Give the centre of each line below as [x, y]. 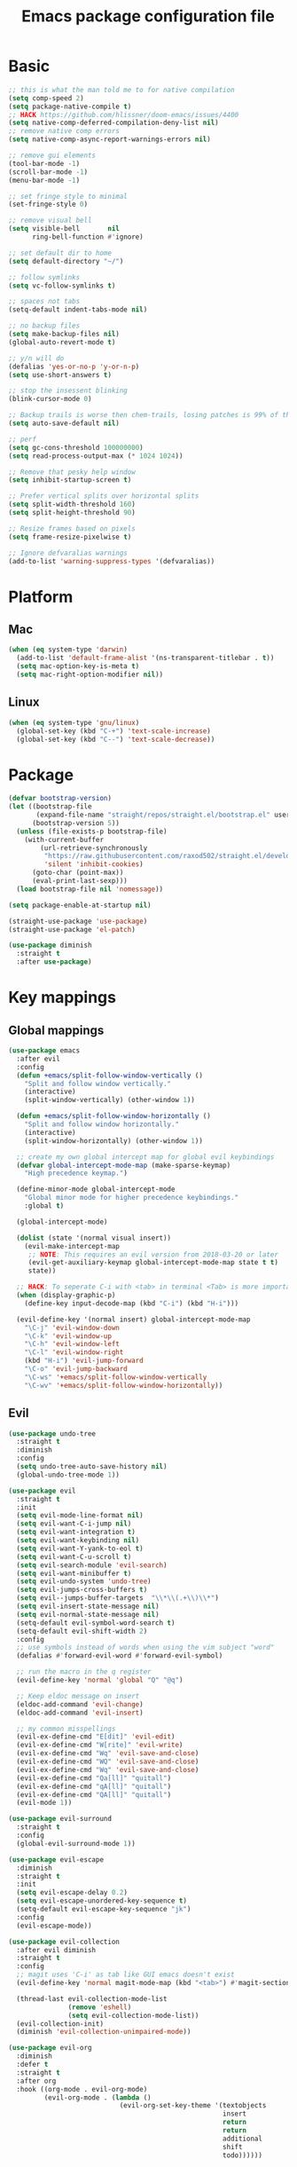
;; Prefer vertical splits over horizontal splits [104, 496]
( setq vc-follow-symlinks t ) [62, 286]
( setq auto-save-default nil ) [64, 423]
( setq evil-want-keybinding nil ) [78, 1541]
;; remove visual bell [50, 221]
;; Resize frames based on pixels [72, 528]
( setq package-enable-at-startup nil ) [80, 905]
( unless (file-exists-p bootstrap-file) [92, 831]
